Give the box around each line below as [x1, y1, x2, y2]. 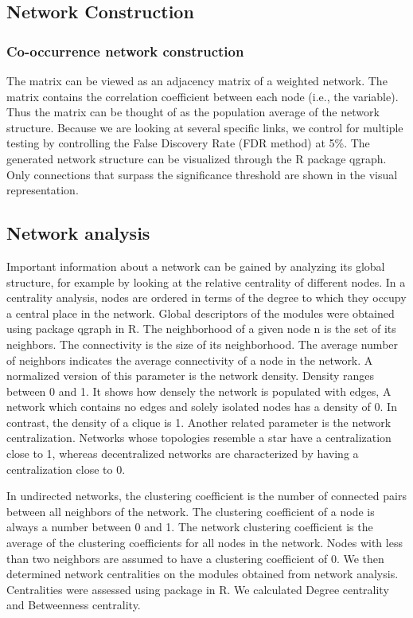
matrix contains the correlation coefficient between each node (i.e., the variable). [6, 88, 399, 104]
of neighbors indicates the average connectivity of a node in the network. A [6, 351, 373, 368]
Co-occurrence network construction [6, 41, 244, 61]
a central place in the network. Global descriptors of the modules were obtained [6, 304, 395, 321]
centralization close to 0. [6, 460, 126, 477]
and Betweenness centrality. [6, 596, 141, 613]
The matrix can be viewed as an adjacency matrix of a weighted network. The [6, 72, 388, 88]
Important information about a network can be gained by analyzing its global [6, 257, 385, 274]
